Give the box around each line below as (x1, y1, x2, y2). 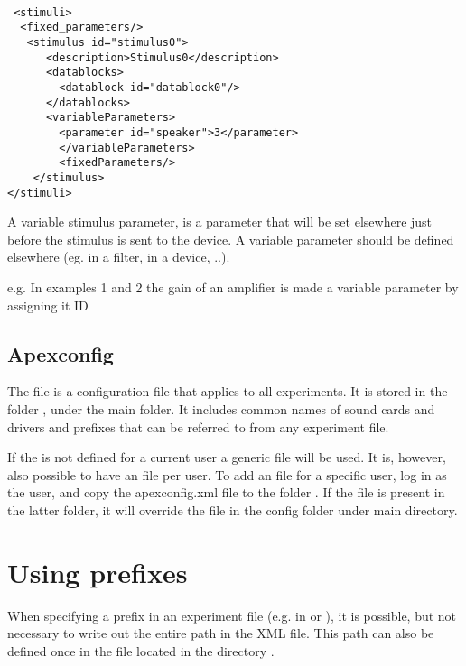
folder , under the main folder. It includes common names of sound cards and (7, 399, 435, 418)
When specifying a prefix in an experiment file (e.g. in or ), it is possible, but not (7, 606, 457, 624)
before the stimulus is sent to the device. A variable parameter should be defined (7, 229, 454, 248)
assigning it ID (7, 295, 89, 314)
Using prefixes (7, 553, 188, 590)
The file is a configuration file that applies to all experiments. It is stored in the (7, 382, 448, 401)
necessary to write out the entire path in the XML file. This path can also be (7, 624, 434, 643)
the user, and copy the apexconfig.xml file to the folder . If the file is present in (7, 483, 445, 502)
